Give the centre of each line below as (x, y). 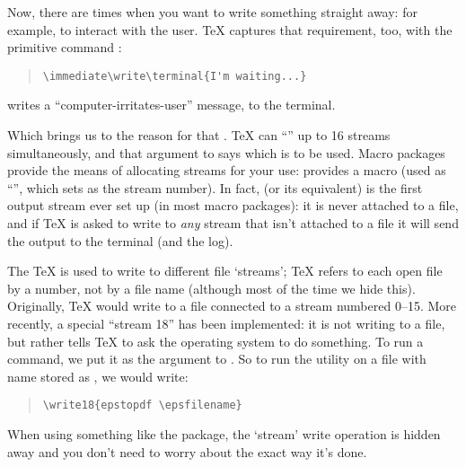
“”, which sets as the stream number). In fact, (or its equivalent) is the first (215, 187)
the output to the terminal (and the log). (120, 240)
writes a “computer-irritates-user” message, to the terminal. (171, 105)
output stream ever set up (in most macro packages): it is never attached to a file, (233, 205)
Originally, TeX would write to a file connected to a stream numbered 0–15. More (232, 306)
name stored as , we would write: (98, 376)
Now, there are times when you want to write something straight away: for (212, 12)
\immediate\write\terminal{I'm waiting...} (175, 76)
